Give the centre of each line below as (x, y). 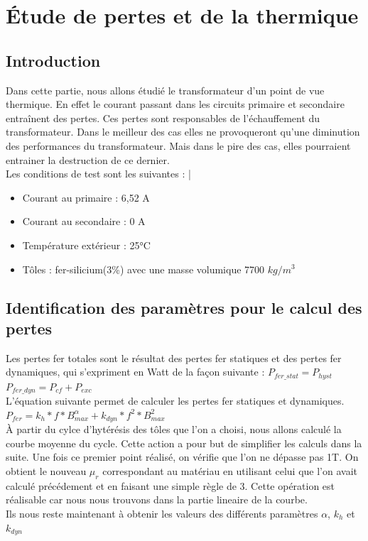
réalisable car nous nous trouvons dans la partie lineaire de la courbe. (157, 499)
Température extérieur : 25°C (86, 245)
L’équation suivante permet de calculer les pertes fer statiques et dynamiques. (175, 401)
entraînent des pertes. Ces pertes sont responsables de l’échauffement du (163, 118)
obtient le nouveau (46, 471)
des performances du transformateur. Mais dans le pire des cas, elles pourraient (178, 145)
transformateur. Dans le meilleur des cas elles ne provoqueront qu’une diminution (183, 132)
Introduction (53, 60)
